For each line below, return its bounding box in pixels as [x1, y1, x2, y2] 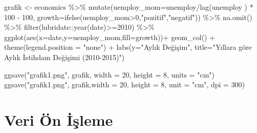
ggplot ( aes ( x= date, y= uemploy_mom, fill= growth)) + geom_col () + [4, 31, 216, 42]
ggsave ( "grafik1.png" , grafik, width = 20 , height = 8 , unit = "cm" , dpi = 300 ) [4, 79, 245, 90]
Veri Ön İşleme [4, 109, 113, 130]
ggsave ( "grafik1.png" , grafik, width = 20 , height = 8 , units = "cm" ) [4, 69, 215, 80]
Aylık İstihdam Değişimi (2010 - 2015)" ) [4, 51, 125, 62]
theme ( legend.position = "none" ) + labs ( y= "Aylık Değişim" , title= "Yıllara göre [4, 42, 252, 52]
